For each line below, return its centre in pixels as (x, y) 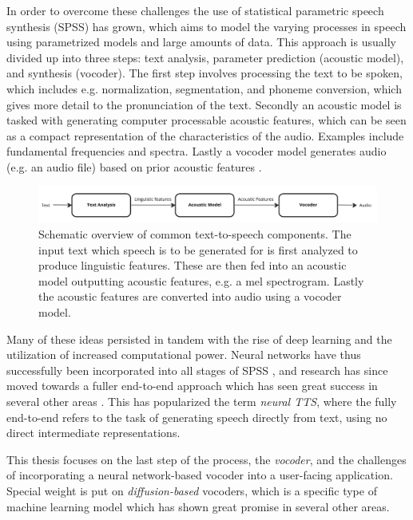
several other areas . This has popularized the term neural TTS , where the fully (202, 402)
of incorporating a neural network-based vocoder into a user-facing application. (200, 475)
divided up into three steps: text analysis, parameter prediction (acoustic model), (205, 57)
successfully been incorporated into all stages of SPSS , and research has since (197, 370)
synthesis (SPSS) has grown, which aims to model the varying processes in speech (206, 26)
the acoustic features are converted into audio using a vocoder (190, 296)
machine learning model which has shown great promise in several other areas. (198, 506)
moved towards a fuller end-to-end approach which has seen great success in (192, 386)
